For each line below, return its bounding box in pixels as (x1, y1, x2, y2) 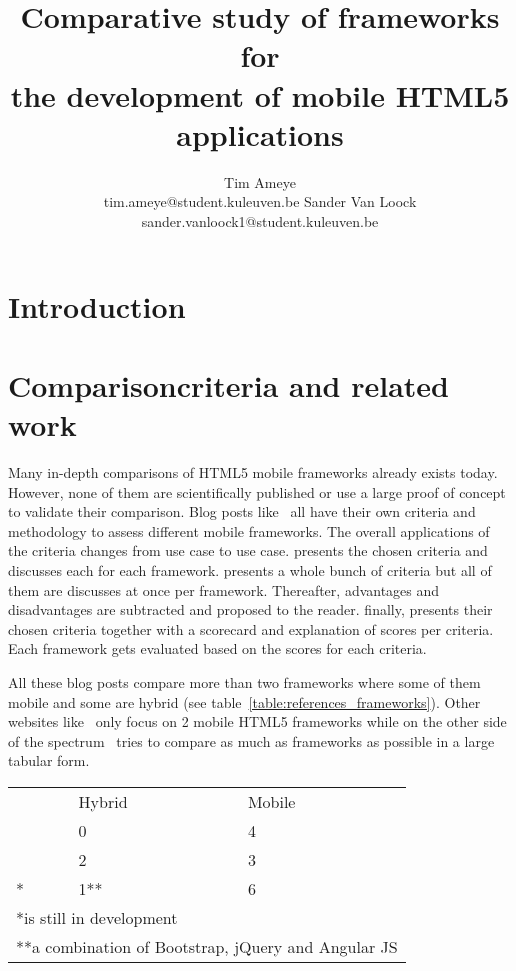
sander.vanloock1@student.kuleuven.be (141, 210, 379, 231)
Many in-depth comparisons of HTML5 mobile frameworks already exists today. (8, 461, 498, 482)
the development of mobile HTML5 (10, 74, 510, 115)
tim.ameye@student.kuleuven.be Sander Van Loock (103, 191, 417, 212)
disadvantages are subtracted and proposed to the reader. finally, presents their (8, 599, 493, 620)
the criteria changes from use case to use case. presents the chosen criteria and (8, 540, 488, 561)
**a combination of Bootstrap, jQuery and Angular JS (16, 934, 398, 958)
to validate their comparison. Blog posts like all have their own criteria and (8, 501, 476, 522)
